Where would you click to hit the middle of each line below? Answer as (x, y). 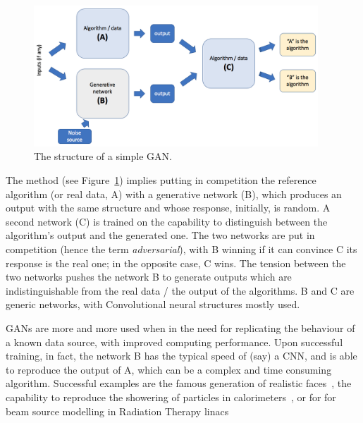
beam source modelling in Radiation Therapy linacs (117, 411)
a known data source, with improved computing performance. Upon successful (174, 342)
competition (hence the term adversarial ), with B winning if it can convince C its (181, 249)
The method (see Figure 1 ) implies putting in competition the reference (161, 180)
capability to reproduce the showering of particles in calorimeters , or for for (171, 397)
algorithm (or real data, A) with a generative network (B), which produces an (174, 194)
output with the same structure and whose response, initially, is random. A (168, 208)
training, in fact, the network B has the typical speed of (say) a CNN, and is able (181, 356)
